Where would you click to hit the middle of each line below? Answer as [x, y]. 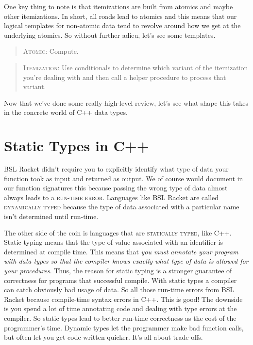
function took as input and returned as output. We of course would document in [124, 178]
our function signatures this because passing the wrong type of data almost [116, 188]
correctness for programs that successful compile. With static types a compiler [120, 280]
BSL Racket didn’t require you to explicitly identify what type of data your [116, 169]
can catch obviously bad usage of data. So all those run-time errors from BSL [119, 290]
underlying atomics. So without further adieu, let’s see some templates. [110, 35]
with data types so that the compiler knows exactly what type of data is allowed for [126, 261]
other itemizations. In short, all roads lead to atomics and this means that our [120, 16]
